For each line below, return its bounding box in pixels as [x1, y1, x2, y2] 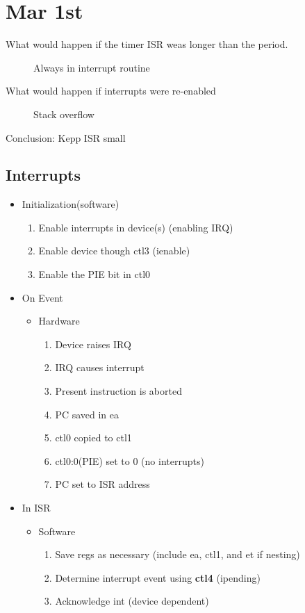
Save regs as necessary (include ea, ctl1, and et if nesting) [55, 547, 300, 562]
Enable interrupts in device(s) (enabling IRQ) [38, 220, 233, 234]
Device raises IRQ [55, 336, 131, 351]
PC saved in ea [55, 407, 119, 421]
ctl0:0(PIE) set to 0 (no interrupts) [55, 453, 204, 468]
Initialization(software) [22, 197, 119, 211]
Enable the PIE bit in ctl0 [38, 267, 151, 281]
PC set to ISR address [55, 477, 150, 491]
